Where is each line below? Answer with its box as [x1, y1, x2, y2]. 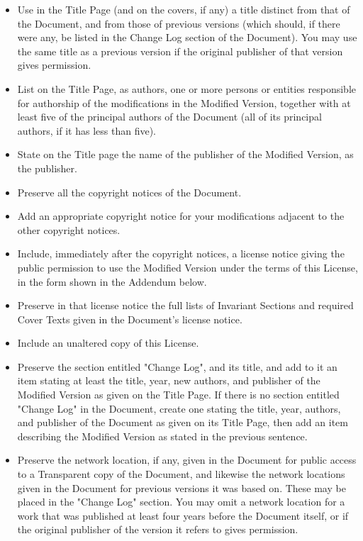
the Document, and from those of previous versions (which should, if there [17, 16, 340, 30]
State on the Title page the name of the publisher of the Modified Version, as [17, 147, 354, 162]
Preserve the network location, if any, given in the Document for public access [17, 452, 357, 467]
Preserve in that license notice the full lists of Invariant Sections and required [17, 298, 354, 313]
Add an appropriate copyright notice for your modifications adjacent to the [17, 208, 345, 223]
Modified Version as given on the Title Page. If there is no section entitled [17, 387, 340, 402]
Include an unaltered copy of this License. [17, 335, 199, 350]
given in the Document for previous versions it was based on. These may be [17, 480, 346, 495]
